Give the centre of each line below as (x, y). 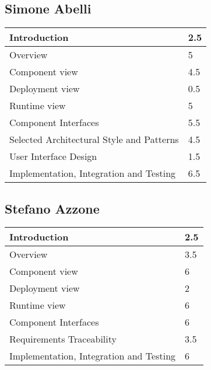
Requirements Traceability (63, 339)
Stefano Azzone (52, 208)
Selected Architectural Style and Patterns (94, 139)
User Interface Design (53, 156)
